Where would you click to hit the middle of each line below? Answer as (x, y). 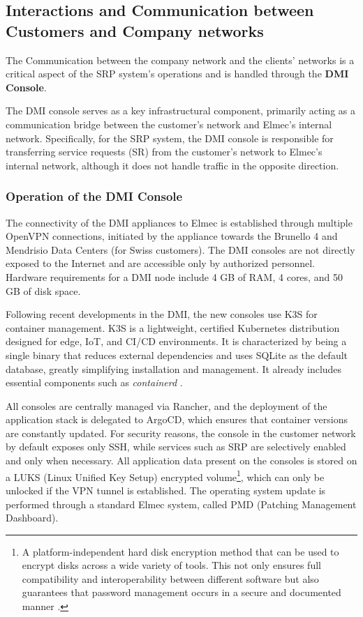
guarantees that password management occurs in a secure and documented (181, 592)
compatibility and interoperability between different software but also (170, 578)
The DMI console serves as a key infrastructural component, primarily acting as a (180, 111)
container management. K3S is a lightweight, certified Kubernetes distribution (173, 327)
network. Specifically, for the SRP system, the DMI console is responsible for (170, 138)
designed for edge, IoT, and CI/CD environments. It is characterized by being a (176, 341)
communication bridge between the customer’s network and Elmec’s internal (169, 124)
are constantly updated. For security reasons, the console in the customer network (181, 433)
